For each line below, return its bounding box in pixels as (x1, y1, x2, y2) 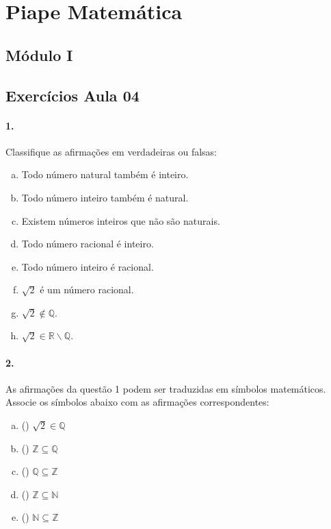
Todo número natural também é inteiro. (21, 167, 189, 182)
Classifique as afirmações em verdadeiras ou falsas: (5, 144, 217, 158)
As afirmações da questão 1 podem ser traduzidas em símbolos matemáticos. (5, 381, 326, 395)
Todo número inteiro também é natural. (21, 190, 189, 204)
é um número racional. (40, 282, 134, 297)
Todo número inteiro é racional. (21, 259, 154, 273)
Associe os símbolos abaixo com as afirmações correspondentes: (5, 395, 269, 409)
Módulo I (5, 44, 73, 65)
